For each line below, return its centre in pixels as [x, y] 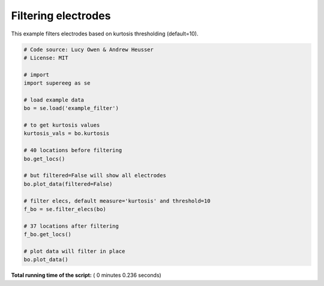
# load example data [54, 100]
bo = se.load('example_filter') [71, 108]
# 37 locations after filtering [71, 226]
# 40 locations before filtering [73, 151]
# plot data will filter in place [74, 251]
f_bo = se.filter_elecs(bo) [65, 209]
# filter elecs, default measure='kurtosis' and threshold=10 [117, 201]
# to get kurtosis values [62, 125]
